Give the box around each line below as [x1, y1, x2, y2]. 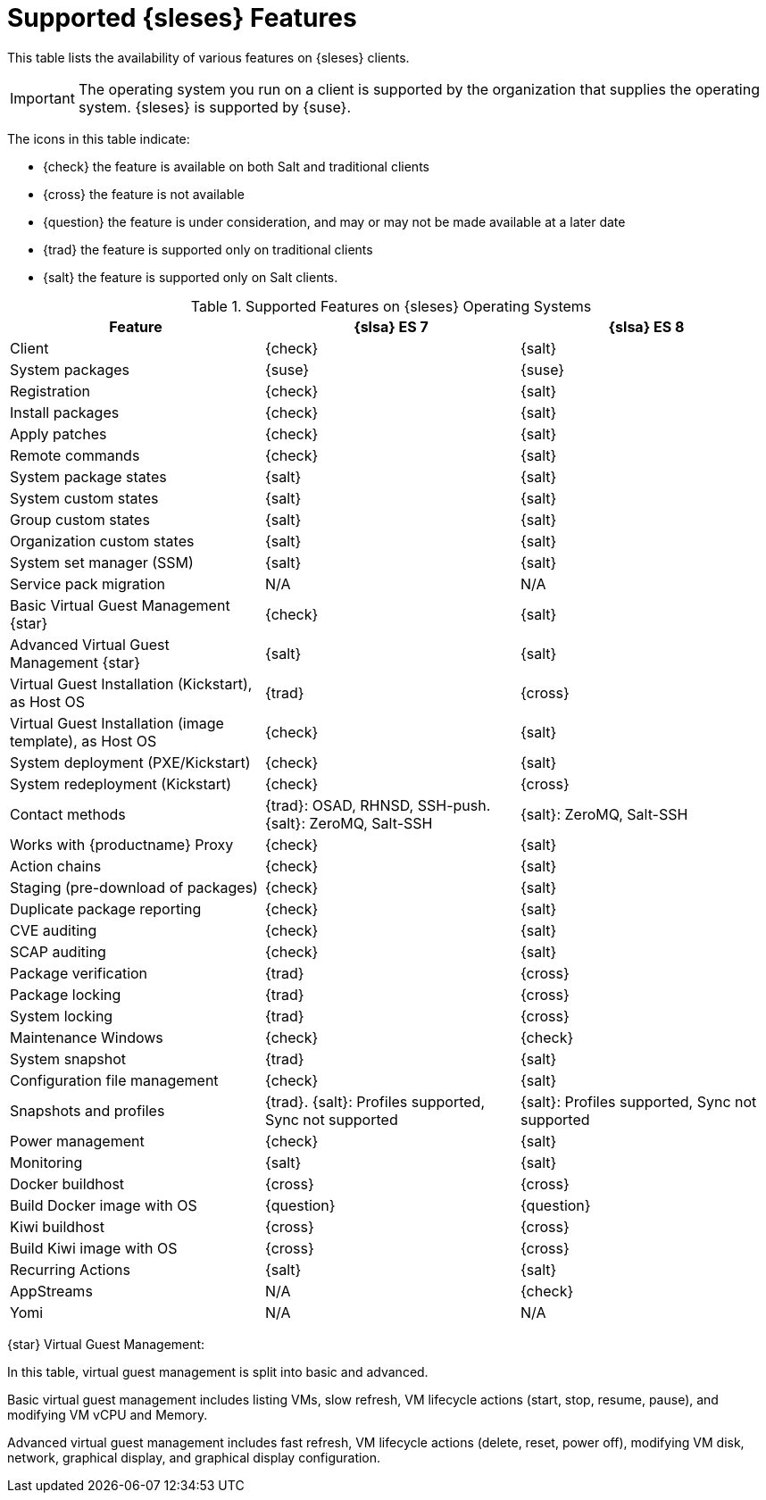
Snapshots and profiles [10, 1101, 165, 1120]
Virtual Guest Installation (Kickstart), [10, 674, 253, 693]
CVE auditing [10, 921, 97, 939]
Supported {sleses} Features [7, 3, 357, 33]
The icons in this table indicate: [7, 130, 190, 146]
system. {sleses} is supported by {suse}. [78, 97, 352, 116]
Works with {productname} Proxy [10, 835, 234, 854]
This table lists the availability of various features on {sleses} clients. [7, 49, 410, 65]
